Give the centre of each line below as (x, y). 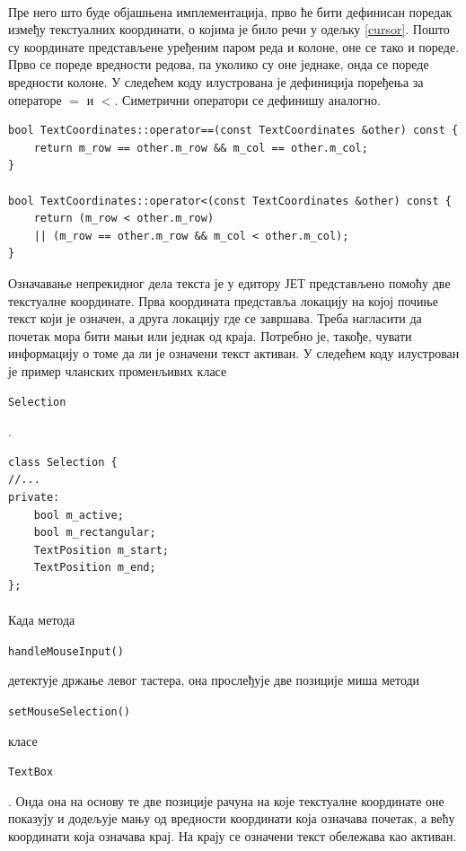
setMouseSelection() (70, 711)
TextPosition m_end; (95, 568)
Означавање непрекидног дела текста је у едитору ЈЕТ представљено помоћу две (229, 282)
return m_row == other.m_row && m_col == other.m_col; (201, 148)
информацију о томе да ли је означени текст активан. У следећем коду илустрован (234, 353)
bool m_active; (79, 515)
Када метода (42, 620)
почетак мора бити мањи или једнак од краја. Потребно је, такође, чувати (210, 335)
